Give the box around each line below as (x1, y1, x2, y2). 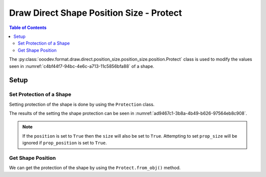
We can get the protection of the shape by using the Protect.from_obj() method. (9, 165, 181, 171)
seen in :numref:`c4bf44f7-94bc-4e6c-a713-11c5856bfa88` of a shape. (9, 63, 155, 69)
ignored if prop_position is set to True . (22, 140, 107, 146)
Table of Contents (9, 25, 47, 30)
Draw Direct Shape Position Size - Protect (9, 7, 182, 18)
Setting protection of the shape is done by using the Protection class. (9, 101, 155, 107)
